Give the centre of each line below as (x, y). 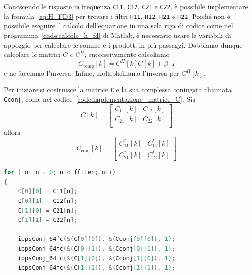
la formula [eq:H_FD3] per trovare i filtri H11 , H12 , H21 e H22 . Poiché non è (117, 16)
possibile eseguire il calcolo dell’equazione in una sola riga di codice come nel (118, 26)
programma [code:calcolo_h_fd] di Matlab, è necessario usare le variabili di (117, 35)
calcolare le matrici (32, 54)
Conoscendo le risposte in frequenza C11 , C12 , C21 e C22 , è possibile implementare (126, 6)
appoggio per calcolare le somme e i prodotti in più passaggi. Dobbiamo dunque (123, 45)
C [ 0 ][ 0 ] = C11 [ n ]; (48, 192)
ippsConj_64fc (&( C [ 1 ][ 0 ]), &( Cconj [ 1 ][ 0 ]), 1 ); (96, 258)
